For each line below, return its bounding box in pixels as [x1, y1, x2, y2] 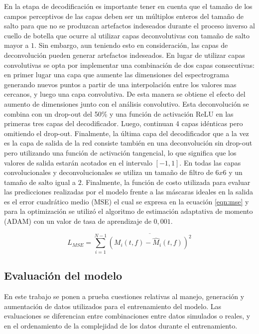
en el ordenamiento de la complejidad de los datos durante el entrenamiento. [4, 320, 238, 331]
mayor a [4, 40, 29, 50]
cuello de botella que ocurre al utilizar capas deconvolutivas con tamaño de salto [4, 30, 250, 40]
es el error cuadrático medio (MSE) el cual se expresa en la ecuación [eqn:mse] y [4, 196, 249, 206]
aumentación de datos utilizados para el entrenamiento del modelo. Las [4, 301, 222, 311]
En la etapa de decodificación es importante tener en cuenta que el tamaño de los [4, 1, 253, 11]
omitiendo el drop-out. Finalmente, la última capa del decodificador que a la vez [4, 128, 249, 138]
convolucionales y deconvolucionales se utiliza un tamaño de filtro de [4, 167, 213, 177]
